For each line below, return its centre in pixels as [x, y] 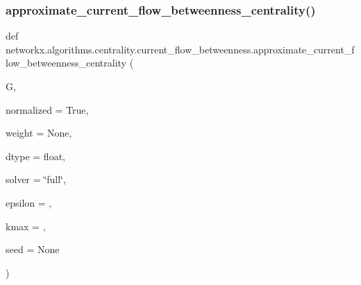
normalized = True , [47, 109]
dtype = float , [35, 156]
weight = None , [39, 133]
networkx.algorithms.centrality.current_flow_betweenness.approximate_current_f [180, 49]
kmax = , [26, 226]
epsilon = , [29, 202]
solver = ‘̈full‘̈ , [36, 179]
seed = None [33, 249]
